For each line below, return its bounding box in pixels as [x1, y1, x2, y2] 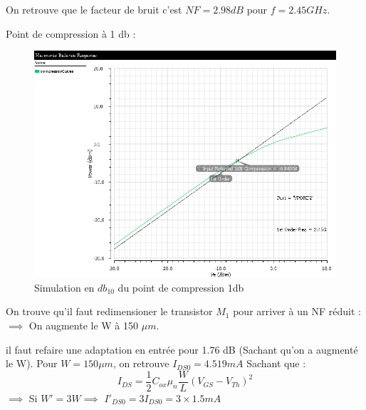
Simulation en [34, 280, 95, 294]
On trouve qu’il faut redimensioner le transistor [6, 304, 213, 319]
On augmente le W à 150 [28, 317, 139, 332]
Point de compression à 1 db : [6, 26, 136, 41]
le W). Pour [6, 356, 58, 371]
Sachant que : [246, 356, 306, 371]
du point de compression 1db [117, 280, 244, 294]
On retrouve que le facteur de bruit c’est [6, 2, 182, 16]
